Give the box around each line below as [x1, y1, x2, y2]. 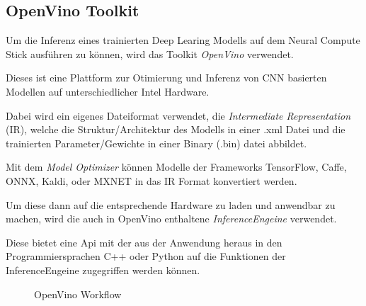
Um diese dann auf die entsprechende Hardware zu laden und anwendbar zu [6, 197, 336, 212]
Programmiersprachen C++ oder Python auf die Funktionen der [6, 249, 286, 263]
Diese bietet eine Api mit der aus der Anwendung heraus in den [6, 234, 282, 249]
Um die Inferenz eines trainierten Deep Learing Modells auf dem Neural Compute [6, 33, 360, 47]
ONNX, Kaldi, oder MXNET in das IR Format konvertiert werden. [6, 173, 297, 188]
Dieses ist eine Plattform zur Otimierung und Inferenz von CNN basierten [6, 70, 327, 85]
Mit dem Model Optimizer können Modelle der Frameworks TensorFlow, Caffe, [6, 159, 347, 174]
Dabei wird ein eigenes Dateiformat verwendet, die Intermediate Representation [6, 108, 351, 123]
